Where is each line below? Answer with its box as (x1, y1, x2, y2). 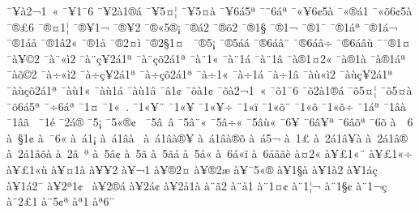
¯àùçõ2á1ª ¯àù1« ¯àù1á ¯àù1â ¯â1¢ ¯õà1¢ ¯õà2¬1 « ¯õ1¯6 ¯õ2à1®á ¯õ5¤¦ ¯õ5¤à (6, 81, 413, 98)
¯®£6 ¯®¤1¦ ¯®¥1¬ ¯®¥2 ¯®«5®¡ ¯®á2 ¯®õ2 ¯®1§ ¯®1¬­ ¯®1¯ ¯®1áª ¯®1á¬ (6, 18, 398, 35)
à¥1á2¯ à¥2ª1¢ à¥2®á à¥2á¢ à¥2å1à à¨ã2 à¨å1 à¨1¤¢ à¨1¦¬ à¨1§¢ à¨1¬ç (6, 177, 387, 194)
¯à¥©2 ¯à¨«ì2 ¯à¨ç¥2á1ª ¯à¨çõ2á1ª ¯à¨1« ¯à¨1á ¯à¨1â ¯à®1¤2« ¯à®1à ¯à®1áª (6, 49, 406, 66)
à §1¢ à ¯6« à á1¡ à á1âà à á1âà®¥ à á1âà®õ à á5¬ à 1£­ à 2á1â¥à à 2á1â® (6, 129, 408, 146)
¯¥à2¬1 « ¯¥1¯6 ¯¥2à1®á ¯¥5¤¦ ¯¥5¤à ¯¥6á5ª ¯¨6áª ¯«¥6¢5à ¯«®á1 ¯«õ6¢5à (6, 2, 413, 19)
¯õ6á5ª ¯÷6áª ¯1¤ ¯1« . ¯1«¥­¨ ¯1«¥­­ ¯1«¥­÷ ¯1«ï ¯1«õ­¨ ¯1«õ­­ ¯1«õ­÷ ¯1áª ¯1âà (6, 97, 406, 114)
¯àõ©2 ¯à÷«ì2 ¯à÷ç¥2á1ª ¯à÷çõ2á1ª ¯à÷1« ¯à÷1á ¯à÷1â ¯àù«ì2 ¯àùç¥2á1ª (6, 66, 393, 83)
